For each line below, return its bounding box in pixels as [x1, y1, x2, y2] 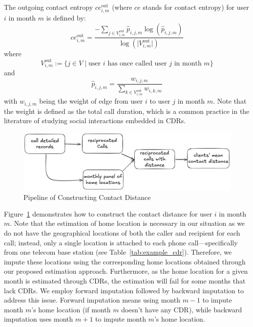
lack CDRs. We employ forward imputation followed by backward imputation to [4, 285, 244, 295]
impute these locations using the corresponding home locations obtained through [4, 256, 246, 266]
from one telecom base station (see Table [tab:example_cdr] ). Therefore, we [4, 247, 232, 257]
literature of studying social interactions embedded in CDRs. [4, 115, 186, 126]
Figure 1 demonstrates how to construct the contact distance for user [4, 208, 212, 218]
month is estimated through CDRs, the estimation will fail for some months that [4, 275, 246, 285]
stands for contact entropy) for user [143, 2, 249, 12]
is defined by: [46, 13, 86, 23]
